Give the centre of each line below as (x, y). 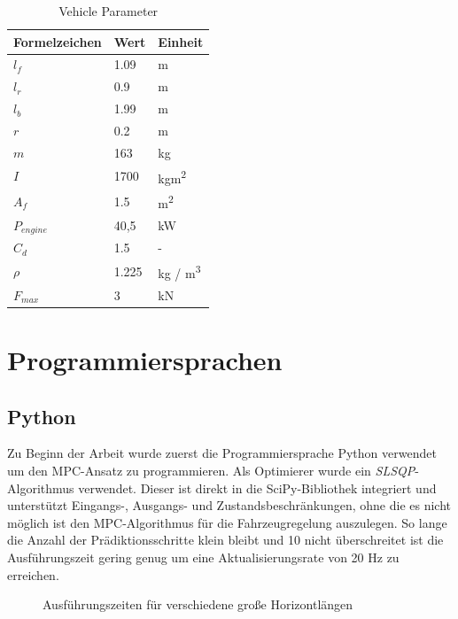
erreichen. (33, 574)
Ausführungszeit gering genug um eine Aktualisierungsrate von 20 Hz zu (203, 557)
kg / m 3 (179, 271)
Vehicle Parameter (109, 11)
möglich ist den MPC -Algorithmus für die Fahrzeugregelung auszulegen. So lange (227, 522)
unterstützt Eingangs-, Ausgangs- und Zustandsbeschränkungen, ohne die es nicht (229, 505)
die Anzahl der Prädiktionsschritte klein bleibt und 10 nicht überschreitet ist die (225, 540)
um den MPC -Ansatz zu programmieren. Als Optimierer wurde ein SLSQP (211, 470)
